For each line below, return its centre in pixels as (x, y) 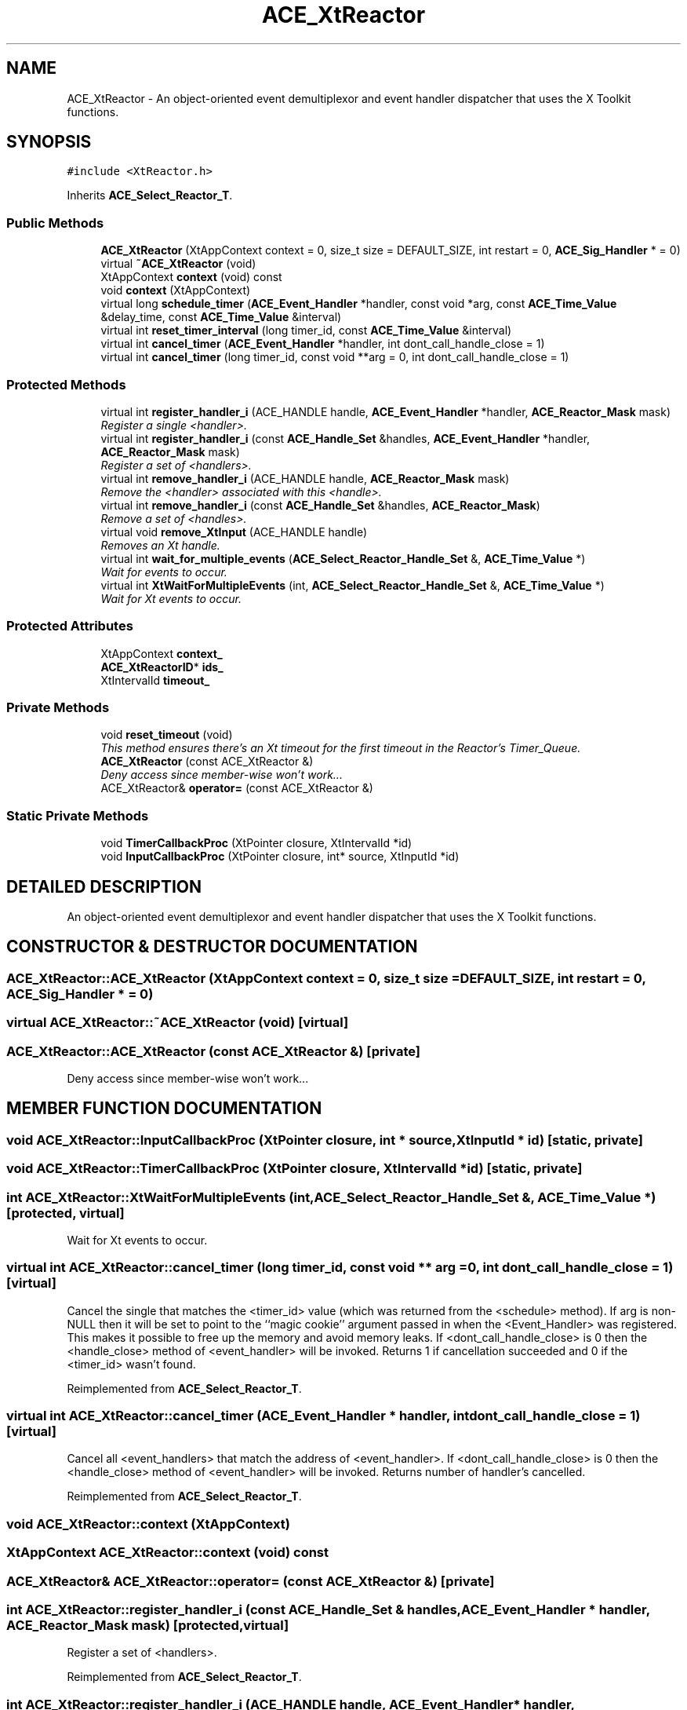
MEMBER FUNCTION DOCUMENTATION (164, 1109)
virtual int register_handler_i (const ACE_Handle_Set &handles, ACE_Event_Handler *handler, (345, 438)
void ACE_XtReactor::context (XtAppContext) (148, 1524)
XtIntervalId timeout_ (155, 680)
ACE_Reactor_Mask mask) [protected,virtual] (148, 1625)
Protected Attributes (70, 626)
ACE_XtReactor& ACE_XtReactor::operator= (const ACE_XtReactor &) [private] (251, 1581)
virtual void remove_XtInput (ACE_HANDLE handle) (234, 532)
